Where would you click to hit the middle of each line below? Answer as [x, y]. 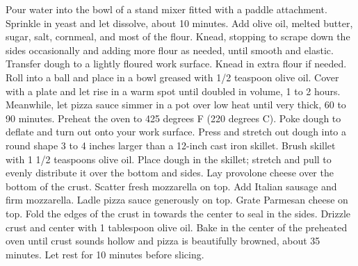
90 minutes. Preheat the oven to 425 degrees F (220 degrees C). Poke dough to [173, 118]
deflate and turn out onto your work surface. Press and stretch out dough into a [176, 132]
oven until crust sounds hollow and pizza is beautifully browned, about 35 [163, 241]
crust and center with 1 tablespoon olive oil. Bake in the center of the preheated [177, 227]
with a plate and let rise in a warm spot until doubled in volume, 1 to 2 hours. [173, 91]
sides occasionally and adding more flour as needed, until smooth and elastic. [170, 50]
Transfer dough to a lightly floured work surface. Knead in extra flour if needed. [176, 64]
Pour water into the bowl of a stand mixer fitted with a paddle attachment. [166, 9]
